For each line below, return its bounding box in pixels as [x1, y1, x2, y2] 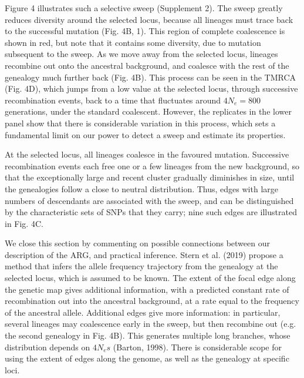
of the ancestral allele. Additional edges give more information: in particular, [5, 306, 281, 318]
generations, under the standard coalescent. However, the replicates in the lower [5, 105, 292, 118]
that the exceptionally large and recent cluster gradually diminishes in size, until [5, 171, 295, 183]
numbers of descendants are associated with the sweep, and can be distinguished [5, 194, 294, 206]
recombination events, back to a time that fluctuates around [5, 93, 221, 106]
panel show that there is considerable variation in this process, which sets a [5, 116, 276, 129]
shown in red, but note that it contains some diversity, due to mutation [5, 36, 261, 48]
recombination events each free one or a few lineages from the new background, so [5, 159, 300, 172]
